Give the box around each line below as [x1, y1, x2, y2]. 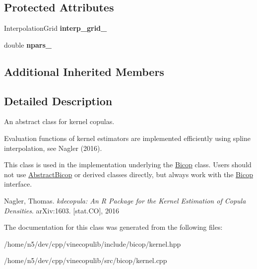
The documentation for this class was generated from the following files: [4, 222, 223, 232]
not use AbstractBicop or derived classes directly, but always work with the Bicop [4, 169, 253, 179]
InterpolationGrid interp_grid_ [4, 23, 107, 33]
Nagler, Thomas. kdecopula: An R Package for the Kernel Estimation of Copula [4, 195, 246, 205]
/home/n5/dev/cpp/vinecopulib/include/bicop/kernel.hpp [4, 238, 181, 249]
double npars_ [4, 39, 52, 50]
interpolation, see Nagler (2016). [4, 142, 102, 153]
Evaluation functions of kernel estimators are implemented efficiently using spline [4, 133, 251, 143]
